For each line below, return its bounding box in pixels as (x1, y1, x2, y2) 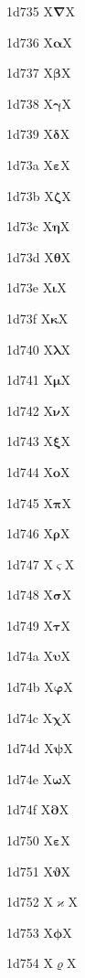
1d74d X (6, 739, 54, 758)
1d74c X (6, 707, 53, 727)
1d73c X (6, 217, 53, 236)
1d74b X (6, 677, 54, 696)
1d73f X (6, 308, 51, 327)
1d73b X (6, 186, 54, 205)
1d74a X (6, 646, 53, 665)
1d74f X (6, 800, 51, 819)
